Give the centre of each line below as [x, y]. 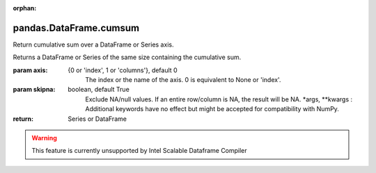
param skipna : [34, 90]
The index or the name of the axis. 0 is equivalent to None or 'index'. [183, 80]
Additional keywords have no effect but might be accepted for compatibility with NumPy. [212, 109]
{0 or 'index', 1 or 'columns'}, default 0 [123, 70]
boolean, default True [99, 90]
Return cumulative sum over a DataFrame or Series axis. [93, 44]
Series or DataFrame [97, 119]
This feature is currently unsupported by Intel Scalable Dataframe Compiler [139, 151]
